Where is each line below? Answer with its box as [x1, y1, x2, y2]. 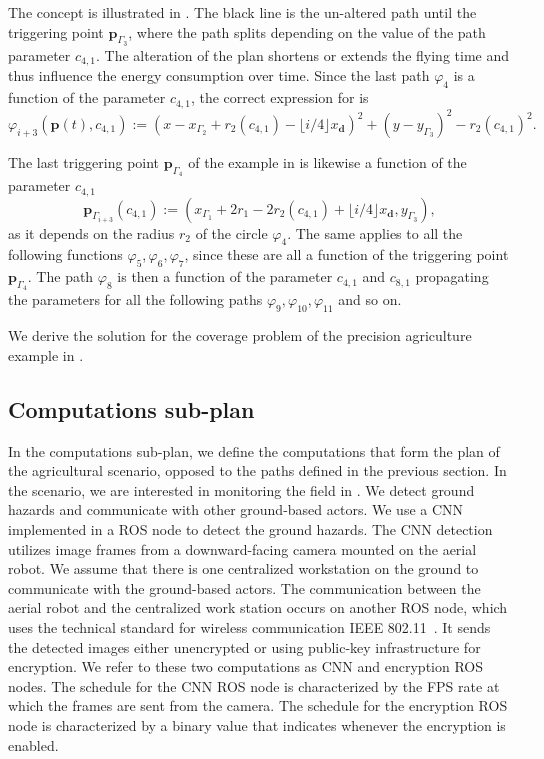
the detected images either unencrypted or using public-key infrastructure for [8, 636, 481, 657]
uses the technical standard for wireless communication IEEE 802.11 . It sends [8, 616, 491, 637]
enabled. [8, 734, 59, 755]
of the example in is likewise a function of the [188, 152, 467, 172]
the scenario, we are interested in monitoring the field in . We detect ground [8, 479, 475, 500]
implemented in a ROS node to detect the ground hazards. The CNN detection [8, 519, 493, 540]
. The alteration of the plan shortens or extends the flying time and [96, 44, 509, 65]
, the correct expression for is [190, 87, 369, 108]
